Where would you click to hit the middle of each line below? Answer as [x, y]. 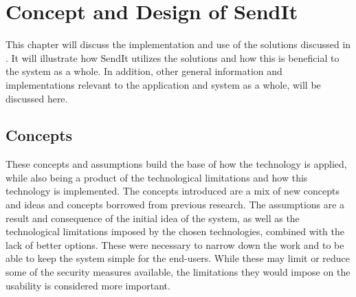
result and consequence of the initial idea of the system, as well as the [153, 218]
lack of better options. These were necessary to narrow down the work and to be [175, 244]
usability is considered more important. [88, 285]
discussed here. [37, 98]
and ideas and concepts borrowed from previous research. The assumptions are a [175, 205]
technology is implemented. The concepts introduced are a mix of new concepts [173, 191]
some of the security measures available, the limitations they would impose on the [178, 272]
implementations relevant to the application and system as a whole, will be [163, 84]
